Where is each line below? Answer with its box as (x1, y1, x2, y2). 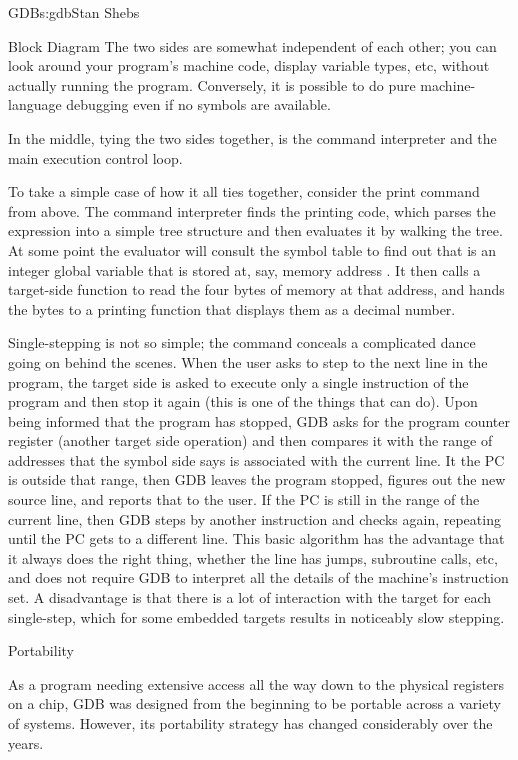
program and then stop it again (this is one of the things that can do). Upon (8, 391, 478, 412)
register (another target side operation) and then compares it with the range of (8, 430, 493, 451)
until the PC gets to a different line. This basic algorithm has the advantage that (8, 528, 505, 549)
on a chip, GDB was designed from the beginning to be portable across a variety (8, 693, 501, 714)
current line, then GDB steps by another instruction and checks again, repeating (8, 508, 501, 529)
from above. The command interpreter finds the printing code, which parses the (8, 200, 496, 221)
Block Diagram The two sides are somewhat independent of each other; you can (8, 35, 497, 56)
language (8, 94, 62, 115)
